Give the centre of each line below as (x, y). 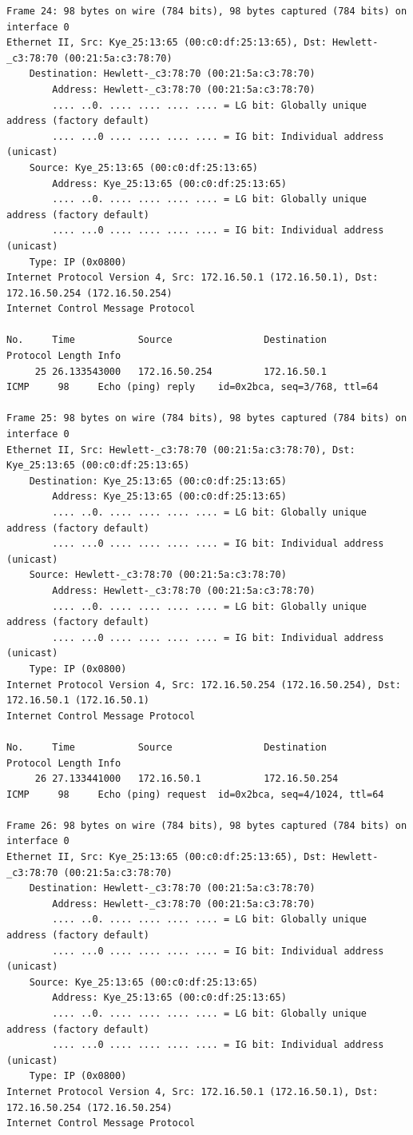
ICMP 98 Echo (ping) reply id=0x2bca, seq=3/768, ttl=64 (193, 387)
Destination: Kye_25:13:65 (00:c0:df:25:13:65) (158, 481)
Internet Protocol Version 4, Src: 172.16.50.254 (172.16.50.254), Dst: (204, 685)
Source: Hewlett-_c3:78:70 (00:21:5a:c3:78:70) (158, 575)
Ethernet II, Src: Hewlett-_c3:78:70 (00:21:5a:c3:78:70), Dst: (181, 450)
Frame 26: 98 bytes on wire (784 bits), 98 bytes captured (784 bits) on (207, 825)
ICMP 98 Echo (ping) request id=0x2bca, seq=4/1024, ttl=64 (195, 794)
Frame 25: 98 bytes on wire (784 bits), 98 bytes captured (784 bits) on (207, 418)
